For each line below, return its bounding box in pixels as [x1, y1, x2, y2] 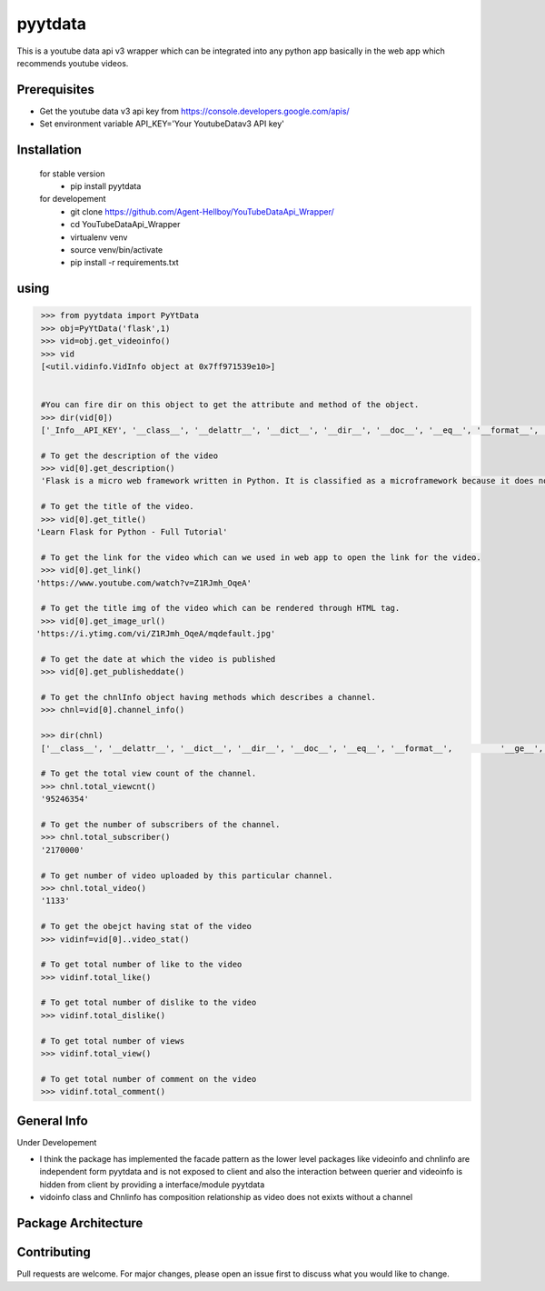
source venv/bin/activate [70, 244, 163, 255]
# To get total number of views [41, 1036, 185, 1046]
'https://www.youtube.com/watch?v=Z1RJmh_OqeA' [35, 577, 252, 588]
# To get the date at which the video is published [41, 654, 276, 664]
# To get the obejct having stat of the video [41, 921, 252, 932]
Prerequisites [16, 82, 94, 97]
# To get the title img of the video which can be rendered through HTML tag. [41, 603, 401, 614]
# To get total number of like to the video [41, 959, 243, 970]
